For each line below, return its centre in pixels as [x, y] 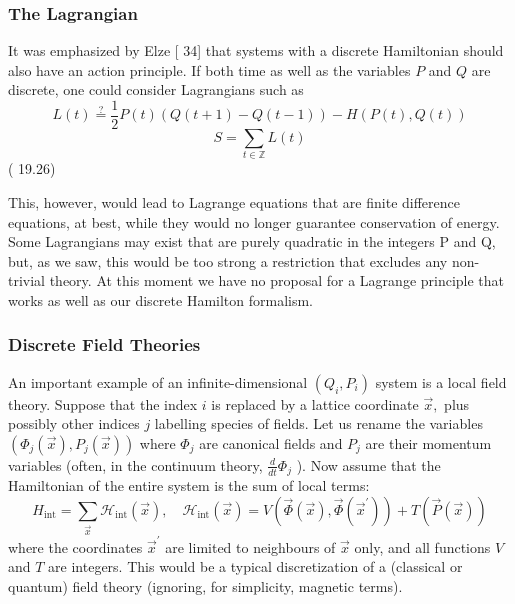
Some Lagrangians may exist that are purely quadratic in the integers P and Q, [252, 241]
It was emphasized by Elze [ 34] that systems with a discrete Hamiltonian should [256, 50]
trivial [27, 280]
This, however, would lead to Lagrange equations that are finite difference [234, 201]
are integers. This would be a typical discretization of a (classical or [255, 566]
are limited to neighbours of [250, 546]
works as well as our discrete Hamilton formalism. [161, 299]
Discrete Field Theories [104, 344]
